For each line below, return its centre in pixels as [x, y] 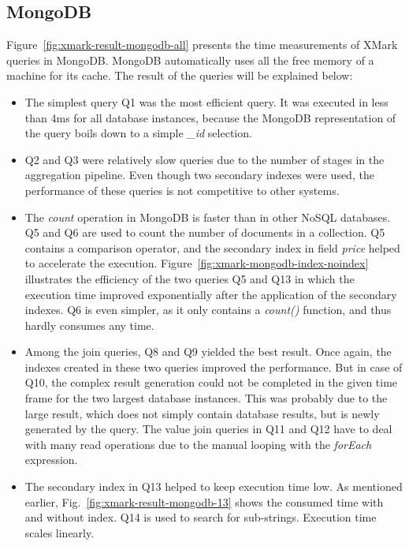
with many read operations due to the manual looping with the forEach [198, 444]
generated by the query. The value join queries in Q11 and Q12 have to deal [208, 429]
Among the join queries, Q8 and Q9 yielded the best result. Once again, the [208, 352]
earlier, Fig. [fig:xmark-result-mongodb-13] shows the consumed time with [204, 501]
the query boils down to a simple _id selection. [138, 133]
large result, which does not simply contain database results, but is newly [202, 413]
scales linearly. [59, 532]
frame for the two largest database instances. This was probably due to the [206, 398]
